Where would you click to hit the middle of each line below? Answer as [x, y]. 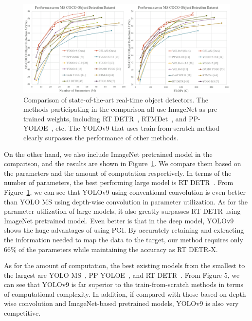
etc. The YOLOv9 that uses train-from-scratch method [138, 128]
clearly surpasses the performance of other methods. [101, 137]
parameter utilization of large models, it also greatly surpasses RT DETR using [122, 211]
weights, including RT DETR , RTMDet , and [117, 118]
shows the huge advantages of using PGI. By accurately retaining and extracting [124, 230]
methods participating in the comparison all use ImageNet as [115, 109]
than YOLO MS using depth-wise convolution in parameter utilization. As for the [126, 201]
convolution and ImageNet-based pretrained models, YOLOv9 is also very [129, 303]
